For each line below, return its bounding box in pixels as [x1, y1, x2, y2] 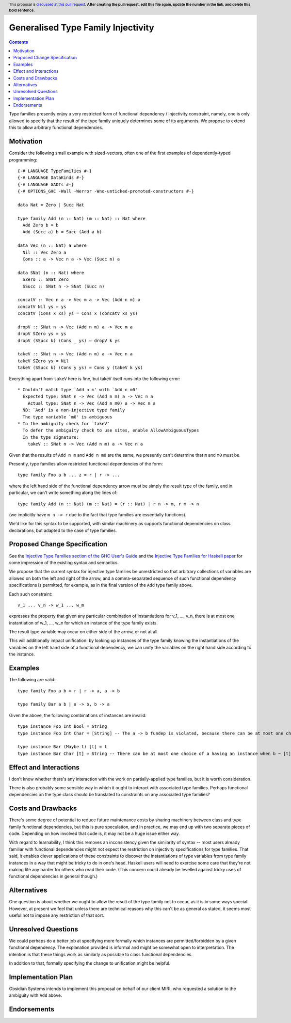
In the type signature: [22, 434, 80, 440]
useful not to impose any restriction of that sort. [9, 912, 104, 918]
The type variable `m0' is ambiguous [22, 414, 113, 419]
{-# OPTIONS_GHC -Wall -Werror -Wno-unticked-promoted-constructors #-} [17, 189, 194, 194]
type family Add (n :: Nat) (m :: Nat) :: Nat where [17, 216, 145, 221]
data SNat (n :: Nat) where [17, 270, 84, 275]
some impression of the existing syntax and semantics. [9, 559, 119, 565]
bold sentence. [9, 8, 35, 13]
